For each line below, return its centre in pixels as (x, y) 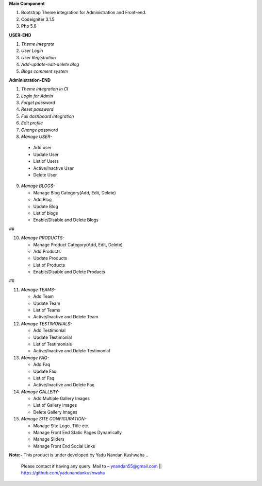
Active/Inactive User (54, 168)
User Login (32, 51)
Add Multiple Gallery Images (61, 399)
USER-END (20, 35)
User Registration (39, 57)
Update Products (50, 258)
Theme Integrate (38, 44)
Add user (42, 148)
